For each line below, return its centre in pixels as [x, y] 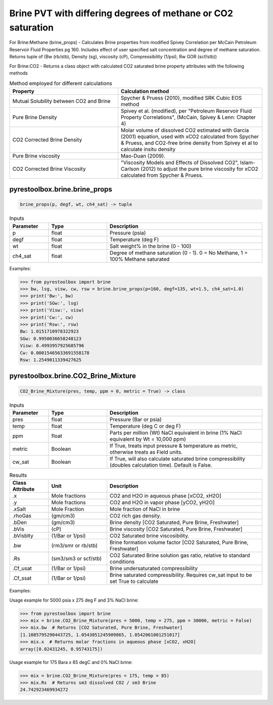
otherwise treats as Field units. [146, 452]
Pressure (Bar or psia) [135, 419]
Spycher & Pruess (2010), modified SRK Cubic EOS [181, 98]
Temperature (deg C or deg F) [145, 426]
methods [18, 73]
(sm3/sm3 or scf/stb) [77, 559]
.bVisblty [23, 536]
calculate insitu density [148, 149]
